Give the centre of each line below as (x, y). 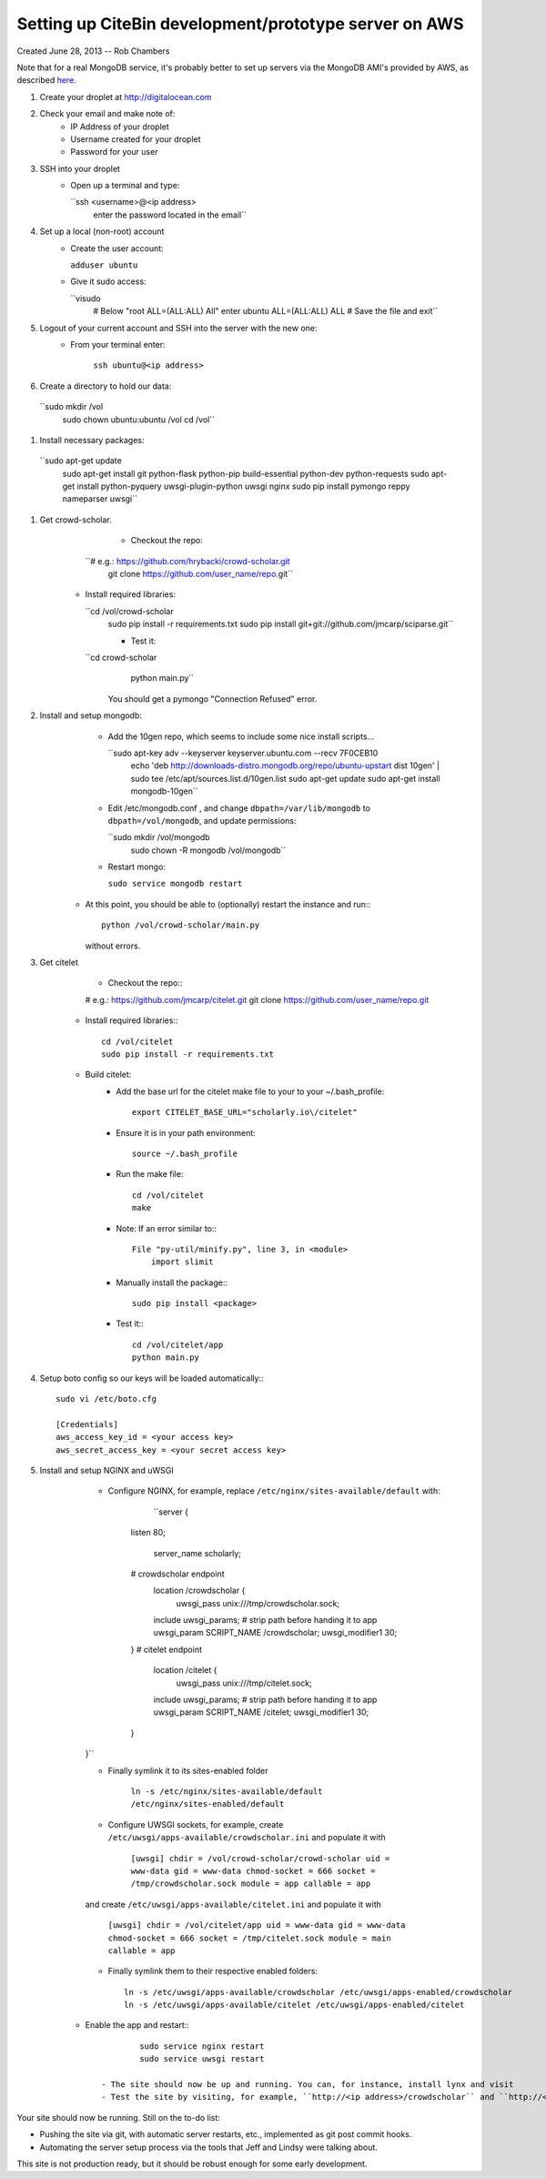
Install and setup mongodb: (91, 715)
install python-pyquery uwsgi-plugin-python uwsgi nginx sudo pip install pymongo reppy (243, 486)
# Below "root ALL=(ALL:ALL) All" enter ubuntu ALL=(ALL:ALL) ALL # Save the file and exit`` (266, 311)
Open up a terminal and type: (125, 186)
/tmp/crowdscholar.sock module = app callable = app (251, 1884)
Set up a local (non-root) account (102, 231)
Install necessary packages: (92, 440)
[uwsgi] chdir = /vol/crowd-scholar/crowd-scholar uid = (260, 1858)
